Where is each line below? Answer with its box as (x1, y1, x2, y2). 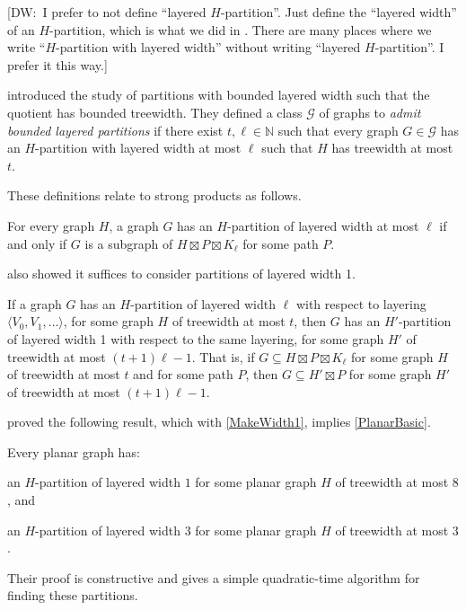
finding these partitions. (7, 586, 138, 605)
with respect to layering (295, 294, 426, 313)
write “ (7, 38, 46, 57)
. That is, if (191, 347, 255, 366)
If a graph (7, 294, 62, 313)
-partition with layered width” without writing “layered (56, 38, 361, 57)
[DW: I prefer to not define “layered (7, 3, 207, 21)
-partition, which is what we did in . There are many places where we (49, 20, 432, 39)
